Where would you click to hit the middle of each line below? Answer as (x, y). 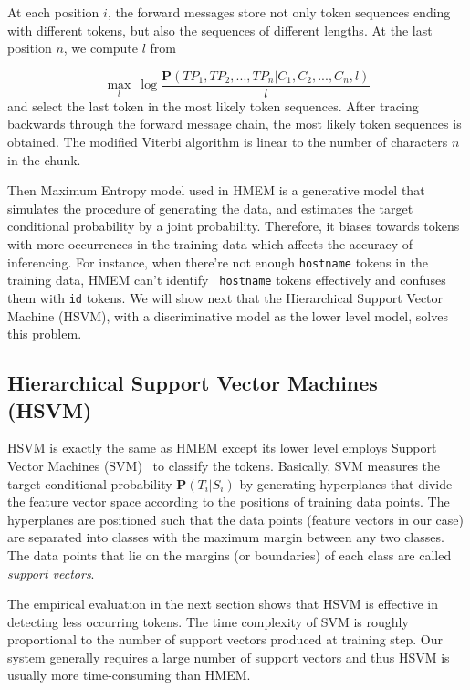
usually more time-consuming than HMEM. (129, 675)
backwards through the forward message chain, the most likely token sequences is (235, 124)
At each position (53, 12)
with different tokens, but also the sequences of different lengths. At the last (220, 30)
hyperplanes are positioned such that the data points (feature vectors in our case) (235, 519)
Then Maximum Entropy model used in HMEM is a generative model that (216, 190)
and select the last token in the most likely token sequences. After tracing (213, 105)
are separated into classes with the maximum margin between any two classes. (226, 537)
